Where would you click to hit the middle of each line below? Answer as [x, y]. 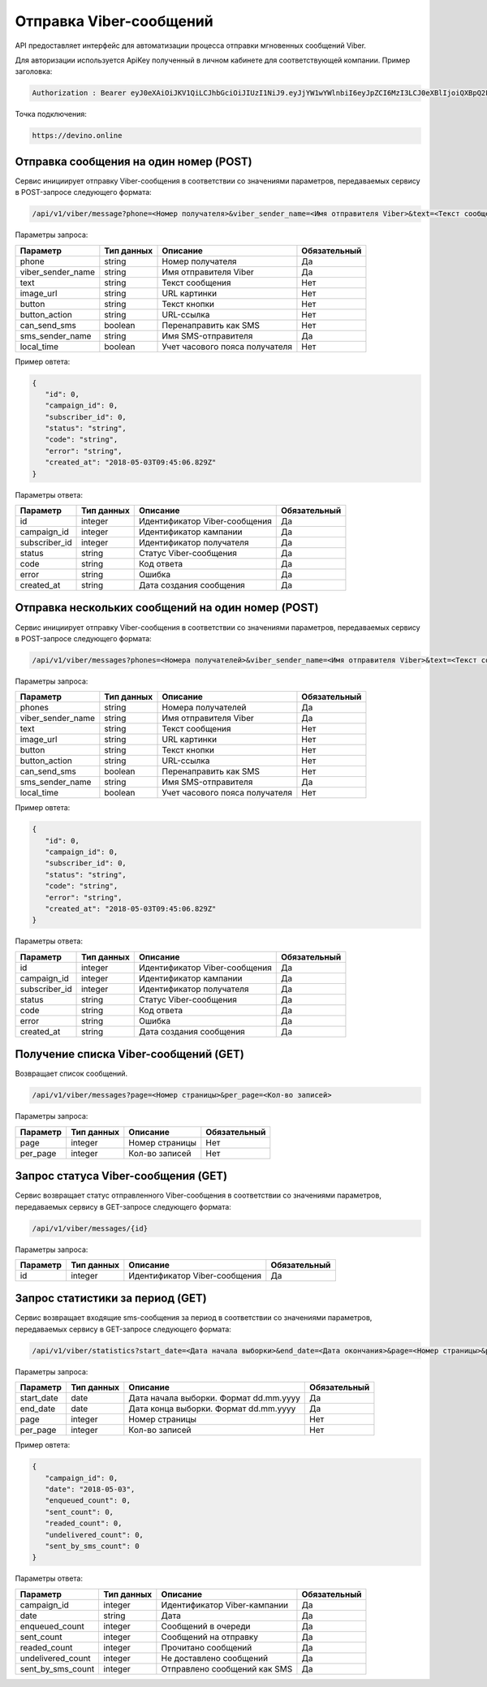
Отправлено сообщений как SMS [227, 1668]
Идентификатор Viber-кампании [225, 1605]
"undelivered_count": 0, [94, 1535]
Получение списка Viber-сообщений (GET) [130, 1054]
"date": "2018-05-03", [90, 1489]
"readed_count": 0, [84, 1523]
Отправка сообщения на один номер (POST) [134, 161]
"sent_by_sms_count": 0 [92, 1546]
